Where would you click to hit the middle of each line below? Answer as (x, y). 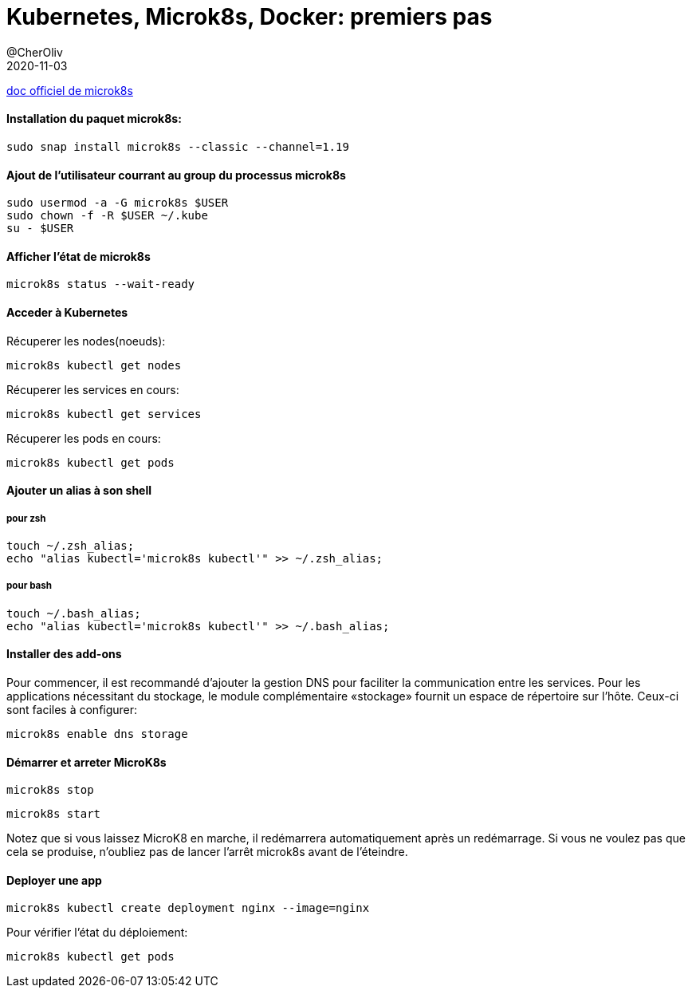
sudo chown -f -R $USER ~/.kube (107, 216)
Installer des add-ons (64, 654)
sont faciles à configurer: (72, 710)
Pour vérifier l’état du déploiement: (97, 933)
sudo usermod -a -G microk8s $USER (118, 203)
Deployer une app (54, 880)
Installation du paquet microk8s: (94, 119)
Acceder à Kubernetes (67, 313)
